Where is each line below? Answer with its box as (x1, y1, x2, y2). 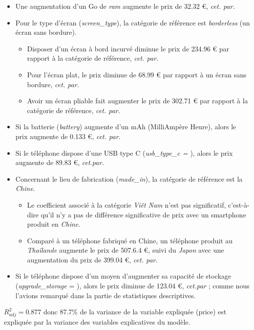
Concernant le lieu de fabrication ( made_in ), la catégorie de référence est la (15, 173, 243, 184)
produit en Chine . (27, 219, 81, 229)
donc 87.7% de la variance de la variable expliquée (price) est (43, 306, 227, 317)
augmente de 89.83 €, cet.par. (15, 157, 104, 167)
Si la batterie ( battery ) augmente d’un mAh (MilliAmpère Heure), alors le (15, 121, 236, 132)
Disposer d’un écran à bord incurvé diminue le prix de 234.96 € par (27, 43, 230, 53)
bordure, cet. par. (27, 79, 80, 89)
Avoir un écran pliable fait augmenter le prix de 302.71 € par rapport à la (27, 95, 248, 106)
